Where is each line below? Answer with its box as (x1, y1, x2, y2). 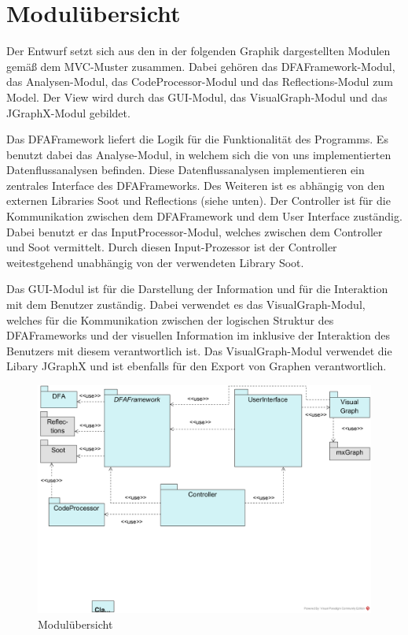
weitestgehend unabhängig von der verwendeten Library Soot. (6, 254, 304, 270)
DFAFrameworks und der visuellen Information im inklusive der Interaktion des (6, 327, 391, 343)
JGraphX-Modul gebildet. (6, 104, 130, 121)
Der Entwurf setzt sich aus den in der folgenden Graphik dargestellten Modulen (6, 43, 391, 59)
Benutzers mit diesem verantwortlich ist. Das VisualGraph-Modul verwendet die (6, 342, 392, 358)
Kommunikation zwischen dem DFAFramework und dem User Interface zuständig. (6, 208, 402, 225)
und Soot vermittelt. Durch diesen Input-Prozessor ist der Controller (6, 239, 337, 255)
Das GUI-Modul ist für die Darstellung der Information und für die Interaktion (6, 280, 388, 297)
